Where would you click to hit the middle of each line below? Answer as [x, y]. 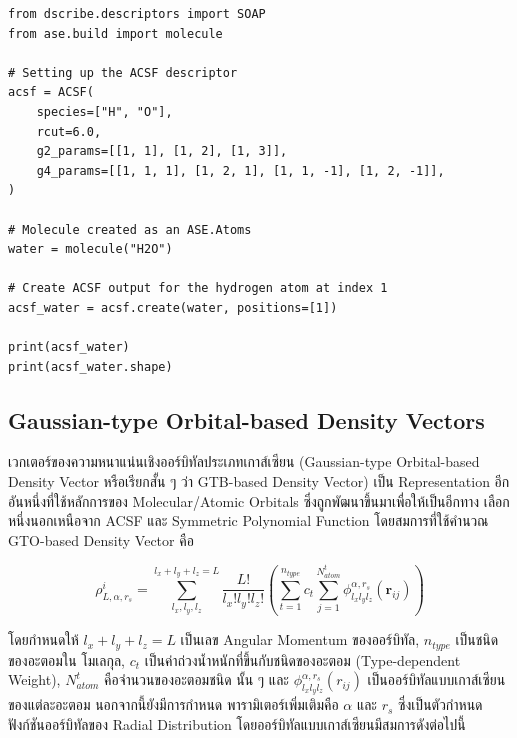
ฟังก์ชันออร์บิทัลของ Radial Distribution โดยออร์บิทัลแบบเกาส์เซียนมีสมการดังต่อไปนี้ [237, 724]
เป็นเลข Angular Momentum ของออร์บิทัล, [300, 639]
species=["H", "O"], [104, 111]
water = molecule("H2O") [90, 249]
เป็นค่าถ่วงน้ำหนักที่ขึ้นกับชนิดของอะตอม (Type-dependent [302, 659]
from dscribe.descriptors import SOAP [137, 14]
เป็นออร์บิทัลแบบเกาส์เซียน [436, 679]
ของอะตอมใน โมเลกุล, [66, 659]
